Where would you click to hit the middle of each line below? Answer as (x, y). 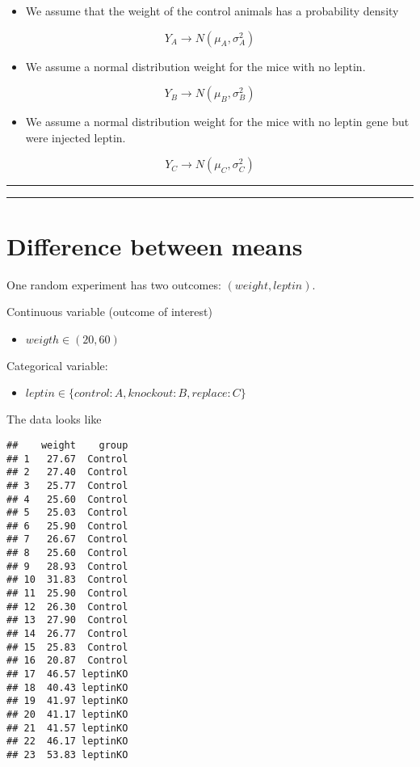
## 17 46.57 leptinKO (67, 674)
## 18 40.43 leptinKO (67, 687)
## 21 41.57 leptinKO (67, 728)
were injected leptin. (76, 137)
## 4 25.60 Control (67, 499)
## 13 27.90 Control (67, 620)
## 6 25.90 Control (67, 526)
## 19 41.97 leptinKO (67, 701)
